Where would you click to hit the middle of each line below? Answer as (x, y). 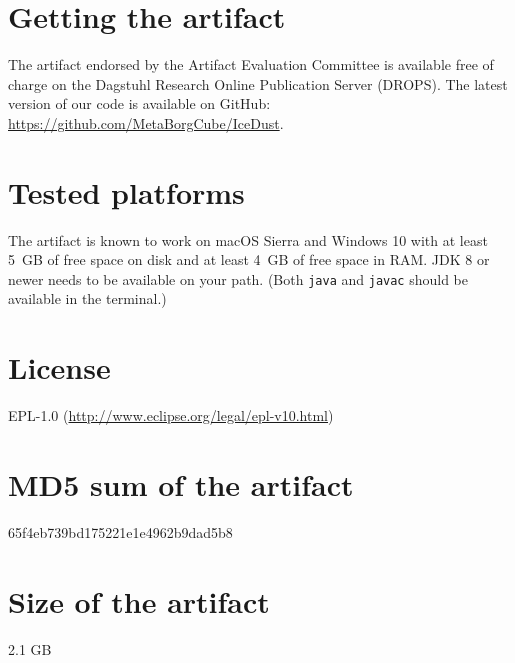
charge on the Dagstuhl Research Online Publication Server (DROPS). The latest (258, 83)
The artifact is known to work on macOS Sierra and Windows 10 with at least (248, 239)
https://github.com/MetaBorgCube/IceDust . (146, 122)
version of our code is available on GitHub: (139, 103)
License (59, 367)
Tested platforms (126, 191)
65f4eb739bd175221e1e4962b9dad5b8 (120, 531)
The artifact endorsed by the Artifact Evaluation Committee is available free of (251, 64)
